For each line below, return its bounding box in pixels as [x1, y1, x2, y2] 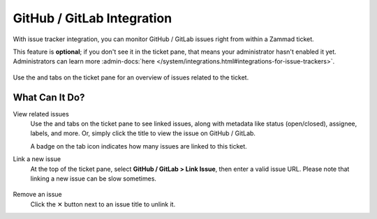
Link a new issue [13, 155, 61, 163]
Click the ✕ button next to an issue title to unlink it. [30, 199, 176, 209]
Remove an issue [13, 190, 62, 199]
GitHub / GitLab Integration [13, 10, 172, 26]
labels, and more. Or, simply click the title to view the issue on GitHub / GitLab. [30, 129, 256, 137]
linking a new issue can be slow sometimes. [30, 174, 157, 183]
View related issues [13, 109, 69, 118]
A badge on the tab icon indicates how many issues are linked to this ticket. [30, 142, 247, 150]
